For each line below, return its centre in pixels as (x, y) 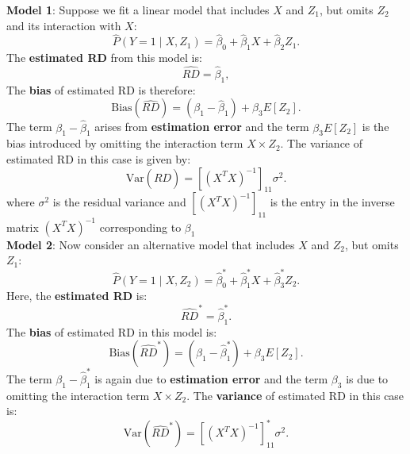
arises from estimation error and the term (202, 127)
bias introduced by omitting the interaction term (125, 143)
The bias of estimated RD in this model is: (112, 331)
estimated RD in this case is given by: (99, 159)
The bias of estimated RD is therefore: (101, 89)
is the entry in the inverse (332, 202)
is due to (367, 378)
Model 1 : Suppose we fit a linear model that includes (138, 10)
